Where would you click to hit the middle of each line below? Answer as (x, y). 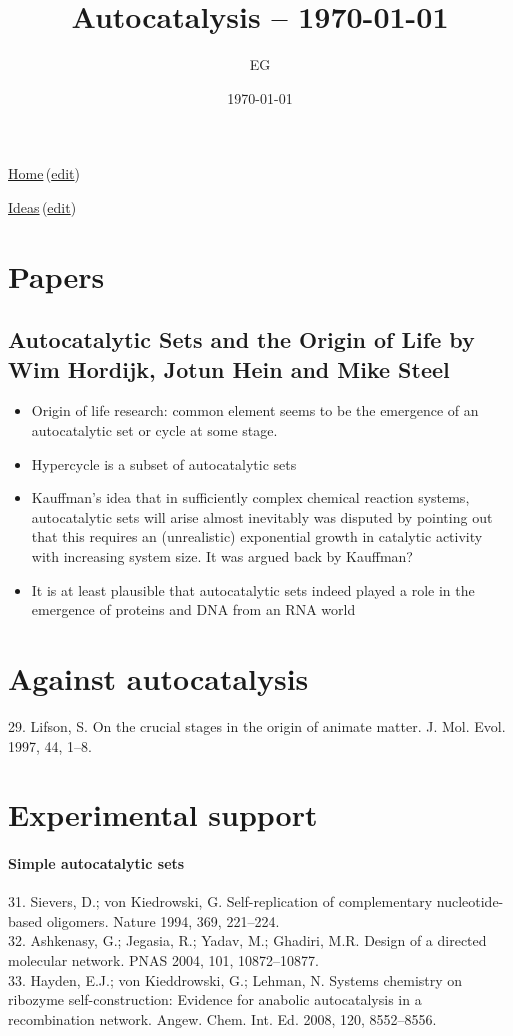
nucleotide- (470, 901)
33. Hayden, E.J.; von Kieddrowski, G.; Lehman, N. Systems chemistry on (235, 979)
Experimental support (163, 814)
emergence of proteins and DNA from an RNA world (193, 609)
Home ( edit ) (44, 173)
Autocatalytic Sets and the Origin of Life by (241, 339)
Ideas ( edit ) (42, 206)
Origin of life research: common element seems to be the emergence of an (255, 410)
